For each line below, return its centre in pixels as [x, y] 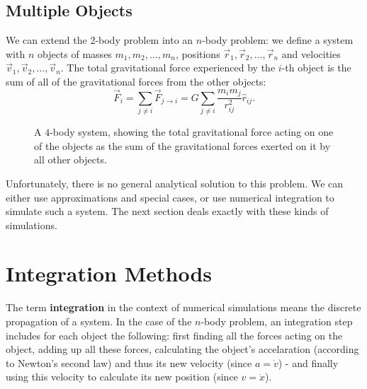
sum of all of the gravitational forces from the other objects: [136, 81]
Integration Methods [109, 273]
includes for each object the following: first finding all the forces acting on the [174, 335]
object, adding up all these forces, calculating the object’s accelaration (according [182, 349]
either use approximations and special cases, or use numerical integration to [170, 197]
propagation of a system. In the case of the [99, 321]
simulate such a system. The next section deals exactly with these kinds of [167, 211]
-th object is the [316, 68]
